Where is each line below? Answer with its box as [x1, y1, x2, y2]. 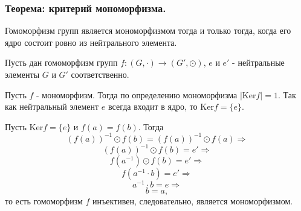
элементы [5, 68, 40, 80]
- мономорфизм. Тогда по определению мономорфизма [36, 88, 238, 101]
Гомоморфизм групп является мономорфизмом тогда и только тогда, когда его [5, 24, 291, 37]
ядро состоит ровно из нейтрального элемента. [5, 36, 177, 48]
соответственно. [71, 68, 129, 80]
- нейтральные [232, 56, 285, 69]
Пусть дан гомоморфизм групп [5, 56, 118, 69]
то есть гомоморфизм [5, 195, 83, 207]
